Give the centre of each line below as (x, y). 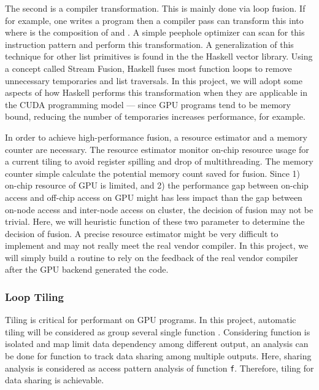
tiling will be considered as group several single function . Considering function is (158, 331)
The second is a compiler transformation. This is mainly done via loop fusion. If (155, 8)
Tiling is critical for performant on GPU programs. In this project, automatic (151, 320)
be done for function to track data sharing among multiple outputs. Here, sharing (158, 356)
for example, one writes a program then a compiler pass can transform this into (154, 20)
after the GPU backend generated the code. (87, 269)
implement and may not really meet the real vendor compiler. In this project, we (157, 245)
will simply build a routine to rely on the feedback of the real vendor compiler (152, 257)
